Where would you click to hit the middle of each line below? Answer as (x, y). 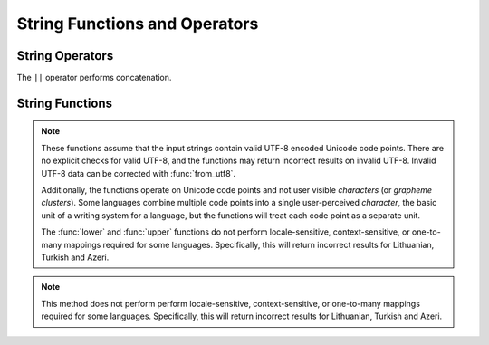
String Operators (65, 56)
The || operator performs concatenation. (94, 78)
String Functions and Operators (138, 24)
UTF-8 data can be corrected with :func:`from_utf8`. (138, 173)
